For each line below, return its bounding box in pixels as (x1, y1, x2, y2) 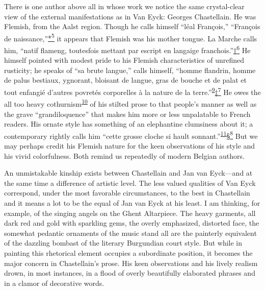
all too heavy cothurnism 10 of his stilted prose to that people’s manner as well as (4, 97, 257, 109)
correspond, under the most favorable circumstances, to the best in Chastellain (4, 187, 250, 198)
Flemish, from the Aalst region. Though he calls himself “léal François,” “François (4, 21, 260, 32)
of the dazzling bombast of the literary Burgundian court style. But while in (4, 237, 243, 248)
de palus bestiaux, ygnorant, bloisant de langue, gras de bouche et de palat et (4, 75, 247, 85)
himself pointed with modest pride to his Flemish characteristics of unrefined (4, 55, 244, 65)
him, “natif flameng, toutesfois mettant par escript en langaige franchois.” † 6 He (4, 43, 251, 55)
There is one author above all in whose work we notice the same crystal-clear (4, 1, 245, 11)
